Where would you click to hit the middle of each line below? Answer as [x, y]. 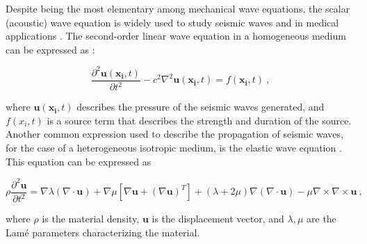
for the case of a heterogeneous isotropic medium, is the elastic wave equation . [174, 148]
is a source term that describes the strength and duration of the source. [199, 120]
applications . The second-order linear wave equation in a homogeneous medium [176, 36]
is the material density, [91, 219]
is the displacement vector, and [218, 219]
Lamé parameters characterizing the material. [103, 232]
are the [321, 219]
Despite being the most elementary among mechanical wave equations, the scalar [178, 8]
